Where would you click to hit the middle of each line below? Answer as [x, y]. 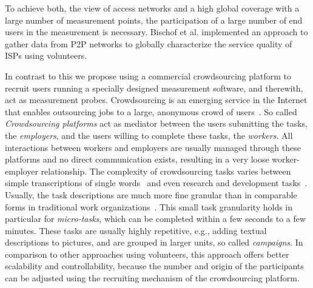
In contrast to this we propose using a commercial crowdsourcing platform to [148, 75]
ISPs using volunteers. [46, 55]
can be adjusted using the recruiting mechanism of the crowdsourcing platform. [152, 278]
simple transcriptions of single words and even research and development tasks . [156, 183]
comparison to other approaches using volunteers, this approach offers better [147, 254]
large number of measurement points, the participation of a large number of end [154, 20]
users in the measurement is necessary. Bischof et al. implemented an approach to [156, 32]
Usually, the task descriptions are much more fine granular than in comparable [151, 194]
